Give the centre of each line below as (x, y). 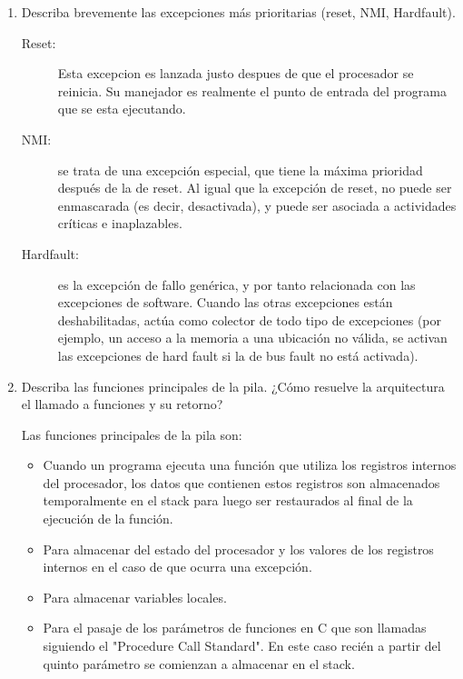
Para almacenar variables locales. (135, 597)
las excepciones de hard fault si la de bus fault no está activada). (238, 355)
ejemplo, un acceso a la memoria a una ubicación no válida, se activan (252, 338)
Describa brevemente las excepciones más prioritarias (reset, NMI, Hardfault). (238, 12)
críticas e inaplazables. (120, 223)
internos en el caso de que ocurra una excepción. (177, 567)
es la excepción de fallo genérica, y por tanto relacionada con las (236, 284)
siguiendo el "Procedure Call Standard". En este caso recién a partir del (242, 646)
